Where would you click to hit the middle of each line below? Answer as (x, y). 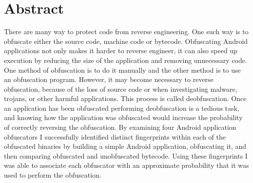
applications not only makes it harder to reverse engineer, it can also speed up (121, 51)
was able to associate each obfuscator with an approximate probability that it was (126, 165)
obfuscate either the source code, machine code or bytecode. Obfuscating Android (126, 41)
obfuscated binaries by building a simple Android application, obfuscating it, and (125, 146)
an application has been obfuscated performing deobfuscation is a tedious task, (122, 108)
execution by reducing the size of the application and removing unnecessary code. (126, 60)
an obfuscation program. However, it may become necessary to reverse (109, 79)
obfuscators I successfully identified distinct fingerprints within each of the (115, 136)
